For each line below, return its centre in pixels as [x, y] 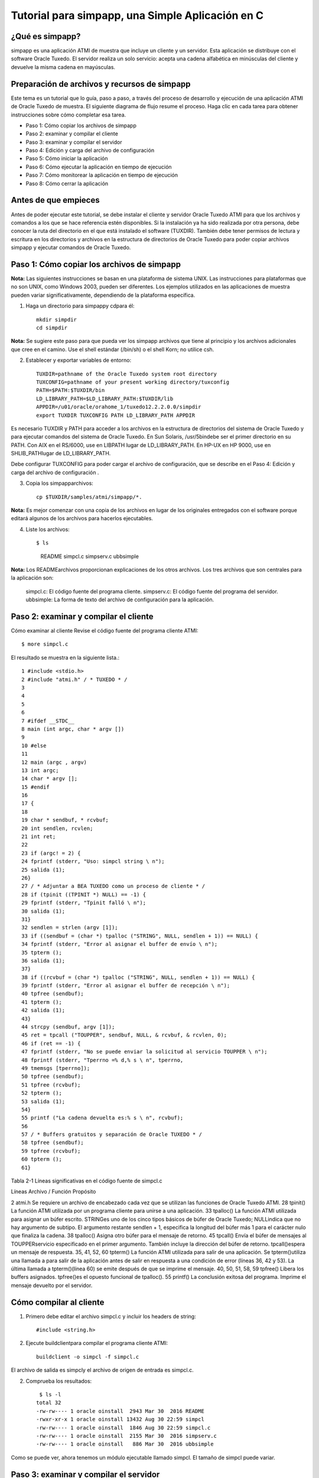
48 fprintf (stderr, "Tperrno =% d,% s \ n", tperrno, [102, 1060]
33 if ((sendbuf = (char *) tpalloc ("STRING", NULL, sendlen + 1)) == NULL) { [140, 936]
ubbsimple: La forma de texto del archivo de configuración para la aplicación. [120, 599]
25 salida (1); [43, 870]
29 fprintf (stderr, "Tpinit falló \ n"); [84, 903]
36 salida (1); [43, 960]
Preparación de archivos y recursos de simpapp [101, 84]
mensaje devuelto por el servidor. [52, 1285]
